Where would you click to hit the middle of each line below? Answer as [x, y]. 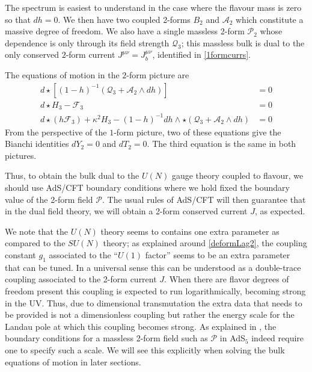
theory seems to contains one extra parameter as [190, 231]
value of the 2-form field [49, 199]
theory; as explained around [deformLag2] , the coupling [205, 243]
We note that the [36, 231]
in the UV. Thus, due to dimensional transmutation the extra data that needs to [154, 302]
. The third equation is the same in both [222, 144]
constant [20, 254]
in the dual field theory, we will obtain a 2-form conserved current [126, 211]
